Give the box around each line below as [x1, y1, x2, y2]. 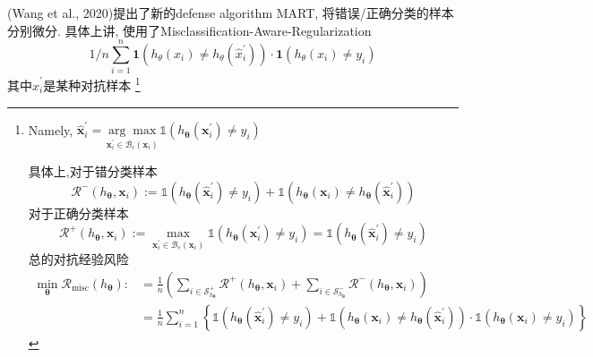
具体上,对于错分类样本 [28, 162, 158, 181]
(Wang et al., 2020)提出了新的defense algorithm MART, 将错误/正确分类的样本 [7, 4, 454, 21]
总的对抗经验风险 [28, 250, 129, 268]
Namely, [28, 120, 73, 139]
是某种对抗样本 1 [43, 73, 141, 94]
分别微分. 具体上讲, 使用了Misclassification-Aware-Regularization [7, 21, 372, 39]
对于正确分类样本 [28, 203, 129, 222]
